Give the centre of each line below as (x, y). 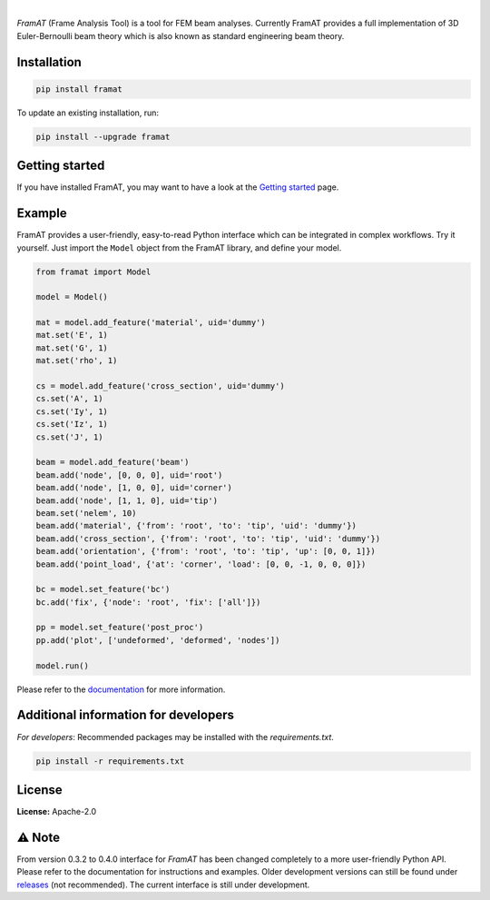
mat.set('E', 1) (72, 335)
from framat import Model (93, 272)
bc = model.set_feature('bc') (103, 589)
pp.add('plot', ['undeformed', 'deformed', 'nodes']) (158, 640)
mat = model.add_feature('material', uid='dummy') (151, 323)
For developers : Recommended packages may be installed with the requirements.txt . (176, 737)
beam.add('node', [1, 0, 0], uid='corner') (134, 488)
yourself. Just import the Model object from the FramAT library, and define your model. (179, 247)
